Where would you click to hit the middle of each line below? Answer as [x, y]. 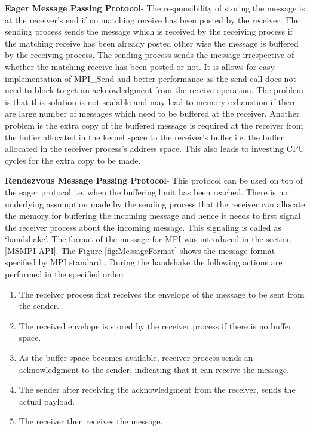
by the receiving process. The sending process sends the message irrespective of [150, 55]
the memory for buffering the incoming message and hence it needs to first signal [153, 215]
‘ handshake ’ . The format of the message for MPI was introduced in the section [148, 239]
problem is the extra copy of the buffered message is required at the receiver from [154, 125]
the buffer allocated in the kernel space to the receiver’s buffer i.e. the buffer [145, 137]
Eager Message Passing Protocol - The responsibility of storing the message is [155, 8]
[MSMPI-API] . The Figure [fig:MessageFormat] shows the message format [140, 250]
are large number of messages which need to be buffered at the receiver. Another [152, 113]
